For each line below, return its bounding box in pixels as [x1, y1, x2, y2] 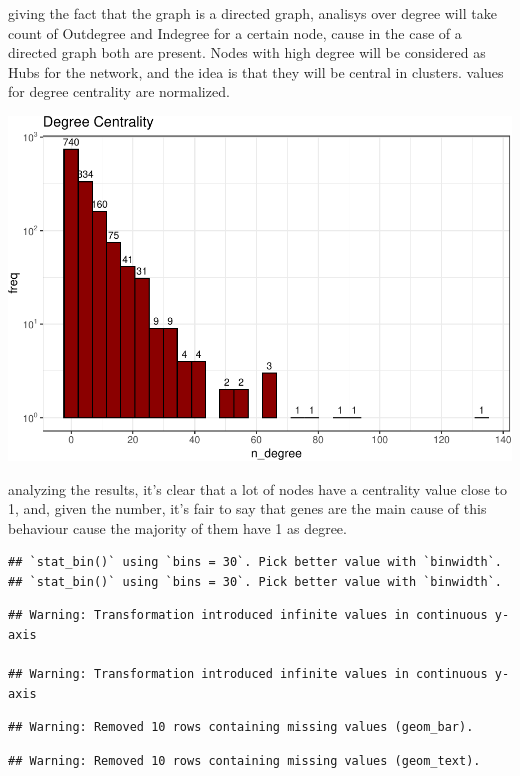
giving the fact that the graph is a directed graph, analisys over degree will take [8, 3, 497, 23]
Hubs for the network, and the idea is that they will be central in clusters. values [8, 61, 504, 82]
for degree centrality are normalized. [8, 81, 230, 102]
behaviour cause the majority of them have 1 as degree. [8, 517, 347, 538]
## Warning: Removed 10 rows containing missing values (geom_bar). [8, 720, 474, 735]
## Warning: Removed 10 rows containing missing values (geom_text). [8, 754, 481, 769]
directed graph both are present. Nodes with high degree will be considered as [8, 42, 486, 63]
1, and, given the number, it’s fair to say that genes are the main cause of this [8, 498, 487, 519]
